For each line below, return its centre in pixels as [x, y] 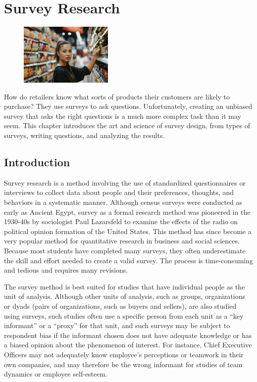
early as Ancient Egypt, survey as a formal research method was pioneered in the [127, 212]
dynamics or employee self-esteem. [56, 374]
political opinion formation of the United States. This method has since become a [128, 231]
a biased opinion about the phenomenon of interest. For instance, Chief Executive [128, 345]
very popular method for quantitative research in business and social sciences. [122, 241]
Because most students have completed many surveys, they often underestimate [125, 250]
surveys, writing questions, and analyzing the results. [84, 135]
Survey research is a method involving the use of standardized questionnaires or [125, 182]
